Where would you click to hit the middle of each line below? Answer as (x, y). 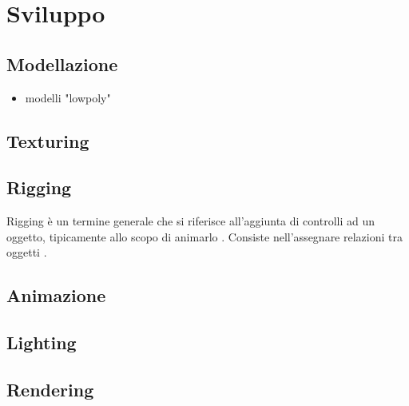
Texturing (48, 140)
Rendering (50, 389)
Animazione (56, 295)
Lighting (42, 342)
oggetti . (27, 252)
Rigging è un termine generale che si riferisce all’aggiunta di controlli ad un (191, 221)
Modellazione (62, 64)
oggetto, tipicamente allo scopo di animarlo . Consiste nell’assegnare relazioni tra (204, 236)
